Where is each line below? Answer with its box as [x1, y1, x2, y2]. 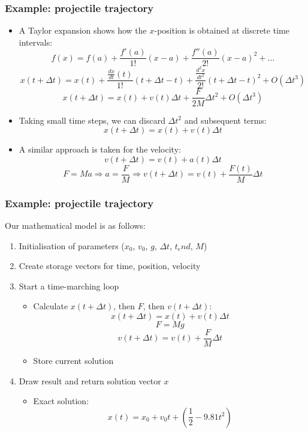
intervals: [19, 35, 53, 48]
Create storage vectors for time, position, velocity [19, 259, 201, 272]
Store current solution [33, 354, 114, 367]
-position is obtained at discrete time [154, 24, 289, 37]
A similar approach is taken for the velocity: [19, 143, 181, 156]
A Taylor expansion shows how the [19, 24, 147, 37]
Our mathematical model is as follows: [5, 219, 146, 231]
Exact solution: [33, 395, 89, 407]
